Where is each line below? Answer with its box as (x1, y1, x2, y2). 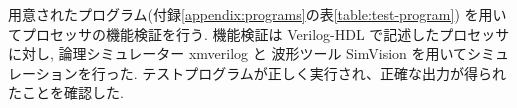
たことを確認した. (8, 82, 124, 103)
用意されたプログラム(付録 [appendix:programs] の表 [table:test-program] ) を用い (8, 4, 507, 24)
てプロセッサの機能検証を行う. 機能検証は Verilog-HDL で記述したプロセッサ (8, 23, 510, 44)
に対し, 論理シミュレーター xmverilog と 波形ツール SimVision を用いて (8, 43, 468, 64)
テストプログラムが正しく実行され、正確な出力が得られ (142, 62, 506, 83)
